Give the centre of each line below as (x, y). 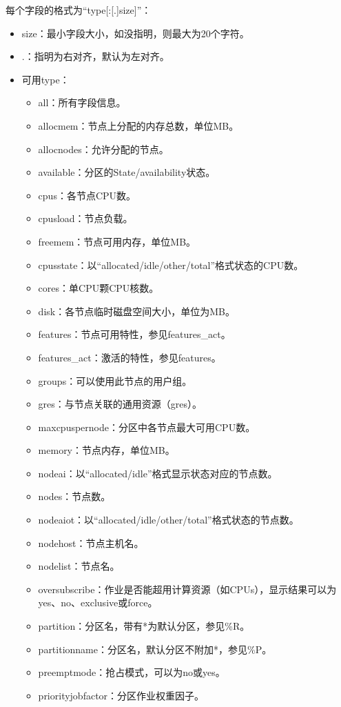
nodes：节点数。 (74, 496)
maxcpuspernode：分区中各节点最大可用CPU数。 (147, 427)
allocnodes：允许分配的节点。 (103, 149)
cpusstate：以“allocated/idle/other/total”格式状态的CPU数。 (171, 265)
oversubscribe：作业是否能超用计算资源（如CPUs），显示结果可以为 (187, 589)
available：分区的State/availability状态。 (127, 172)
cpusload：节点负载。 (85, 218)
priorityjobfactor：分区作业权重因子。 (121, 695)
